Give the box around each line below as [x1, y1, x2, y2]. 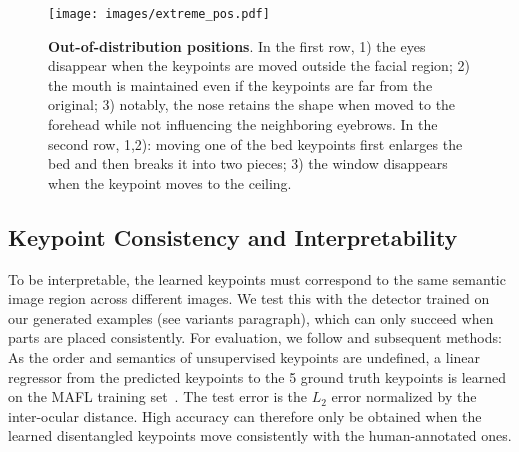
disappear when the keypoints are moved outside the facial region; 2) [48, 55, 470, 76]
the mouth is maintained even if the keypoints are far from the [48, 74, 433, 95]
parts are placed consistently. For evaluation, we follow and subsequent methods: [8, 327, 502, 348]
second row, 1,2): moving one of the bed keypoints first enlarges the [48, 133, 463, 154]
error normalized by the [331, 386, 477, 407]
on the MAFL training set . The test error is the [8, 386, 308, 407]
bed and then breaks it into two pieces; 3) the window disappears [48, 153, 448, 174]
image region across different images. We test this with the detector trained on [8, 288, 490, 309]
